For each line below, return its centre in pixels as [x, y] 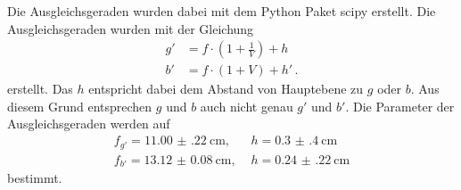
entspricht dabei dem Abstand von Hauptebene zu [226, 89]
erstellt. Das [40, 89]
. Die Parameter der [400, 106]
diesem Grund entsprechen [80, 106]
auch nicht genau [247, 106]
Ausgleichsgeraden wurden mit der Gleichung [131, 28]
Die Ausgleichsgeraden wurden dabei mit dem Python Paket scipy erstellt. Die [222, 11]
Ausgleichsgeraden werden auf [89, 124]
